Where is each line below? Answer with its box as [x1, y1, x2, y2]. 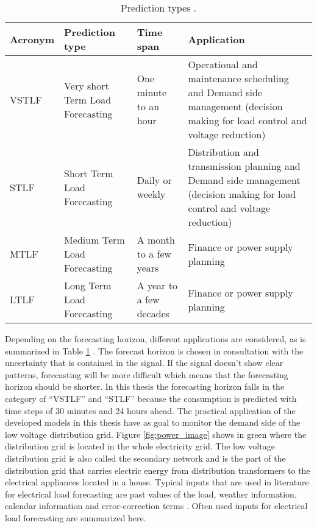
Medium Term [64, 233, 125, 247]
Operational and [188, 57, 258, 71]
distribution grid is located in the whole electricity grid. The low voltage [5, 440, 275, 452]
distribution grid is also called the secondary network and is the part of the [5, 451, 286, 464]
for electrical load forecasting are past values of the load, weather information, [5, 487, 297, 500]
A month [137, 233, 175, 247]
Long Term [64, 278, 112, 292]
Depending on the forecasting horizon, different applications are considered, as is [5, 333, 306, 345]
